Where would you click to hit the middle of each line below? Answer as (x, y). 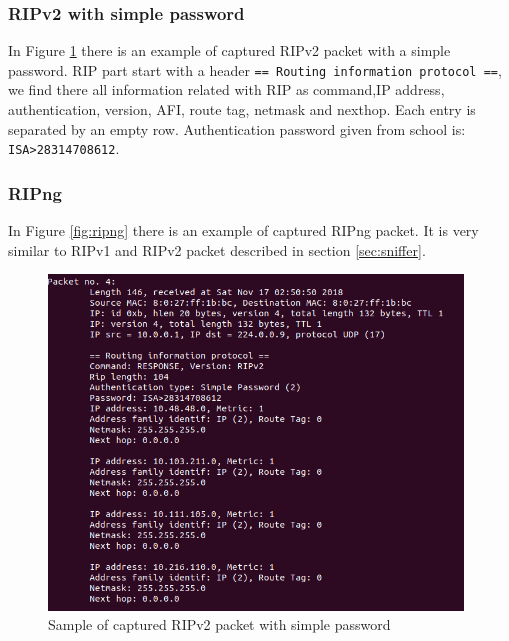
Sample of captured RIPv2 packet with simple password (219, 624)
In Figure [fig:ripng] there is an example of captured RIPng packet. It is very (243, 230)
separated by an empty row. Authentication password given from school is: (237, 128)
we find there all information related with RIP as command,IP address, (226, 89)
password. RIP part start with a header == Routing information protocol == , (255, 69)
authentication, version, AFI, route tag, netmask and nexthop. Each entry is (242, 109)
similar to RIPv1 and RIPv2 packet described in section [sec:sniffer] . (217, 249)
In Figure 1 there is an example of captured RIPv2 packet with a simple (229, 50)
